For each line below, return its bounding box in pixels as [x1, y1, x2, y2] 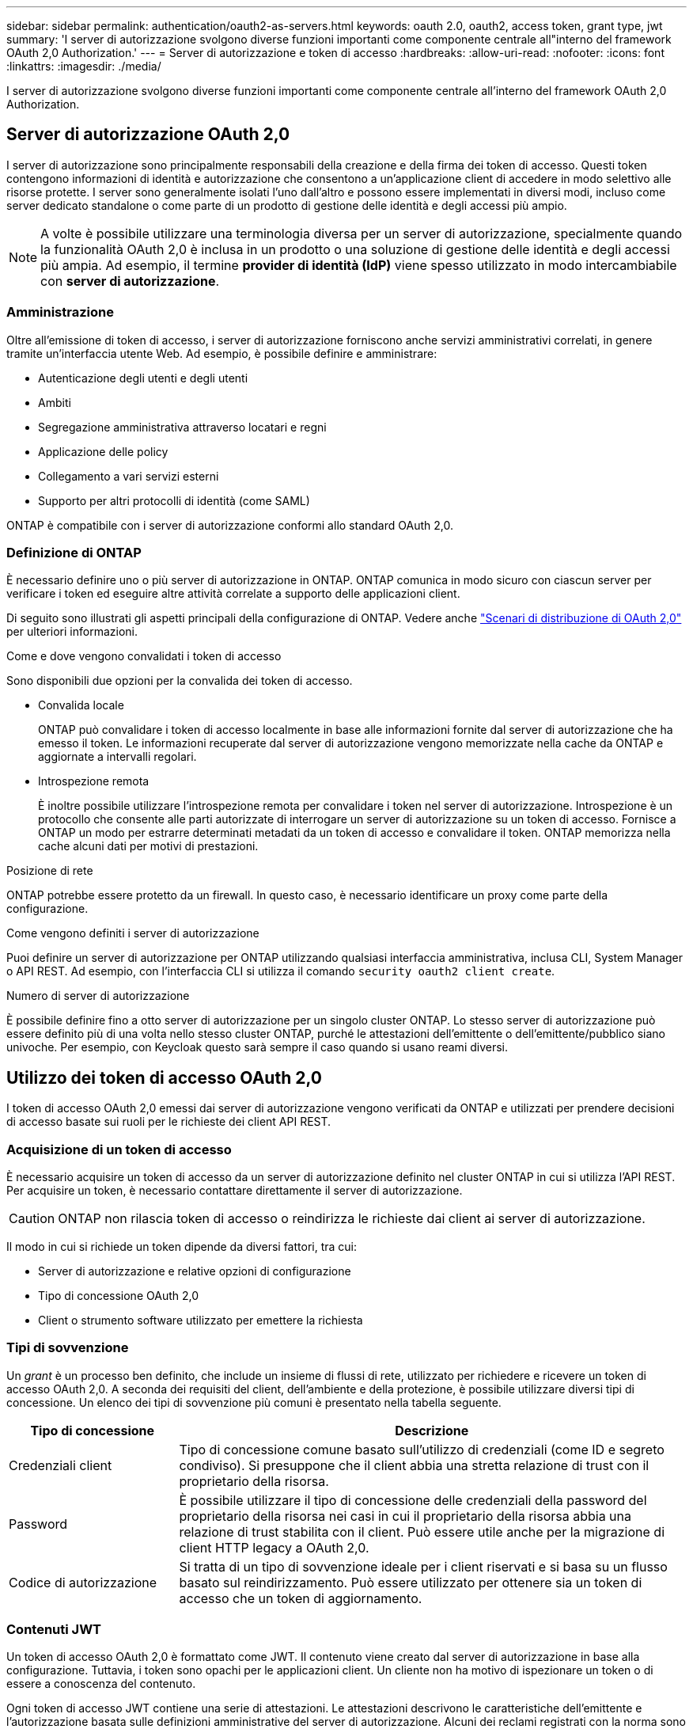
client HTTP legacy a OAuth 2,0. [179, 1539, 369, 1556]
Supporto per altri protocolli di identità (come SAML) [38, 493, 310, 507]
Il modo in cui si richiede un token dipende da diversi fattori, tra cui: [6, 1239, 358, 1253]
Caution [9, 1210, 55, 1226]
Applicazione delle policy [38, 444, 169, 458]
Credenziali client [9, 1457, 112, 1473]
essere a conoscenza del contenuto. [6, 1677, 196, 1691]
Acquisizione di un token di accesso [6, 1141, 232, 1157]
